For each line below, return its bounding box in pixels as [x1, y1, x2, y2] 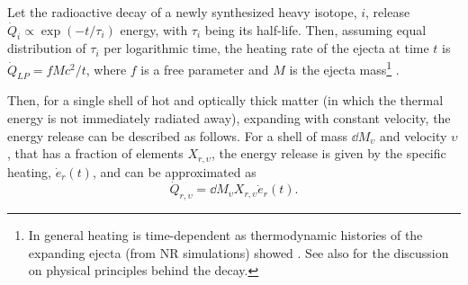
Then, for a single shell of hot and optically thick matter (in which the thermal [7, 91, 444, 110]
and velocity [380, 126, 447, 145]
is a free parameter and [140, 59, 269, 78]
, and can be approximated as [92, 162, 256, 181]
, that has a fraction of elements [7, 144, 184, 163]
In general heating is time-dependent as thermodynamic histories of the [28, 226, 423, 245]
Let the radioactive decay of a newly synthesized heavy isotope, [7, 3, 357, 21]
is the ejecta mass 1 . [289, 57, 400, 78]
